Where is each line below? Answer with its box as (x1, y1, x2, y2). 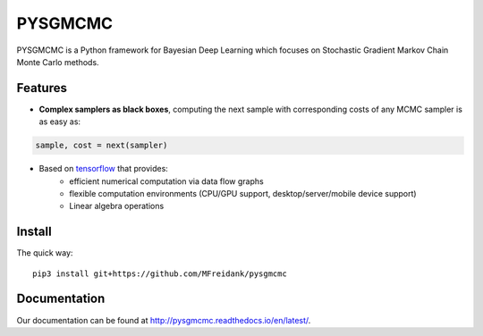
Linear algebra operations (69, 201, 165, 212)
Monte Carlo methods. (16, 56, 99, 67)
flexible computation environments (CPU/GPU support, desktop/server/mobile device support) (69, 188, 417, 198)
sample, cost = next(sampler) (35, 140, 168, 151)
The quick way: (16, 248, 73, 258)
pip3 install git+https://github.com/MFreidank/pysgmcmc (32, 268, 288, 279)
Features (16, 80, 67, 96)
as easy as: (38, 116, 80, 127)
